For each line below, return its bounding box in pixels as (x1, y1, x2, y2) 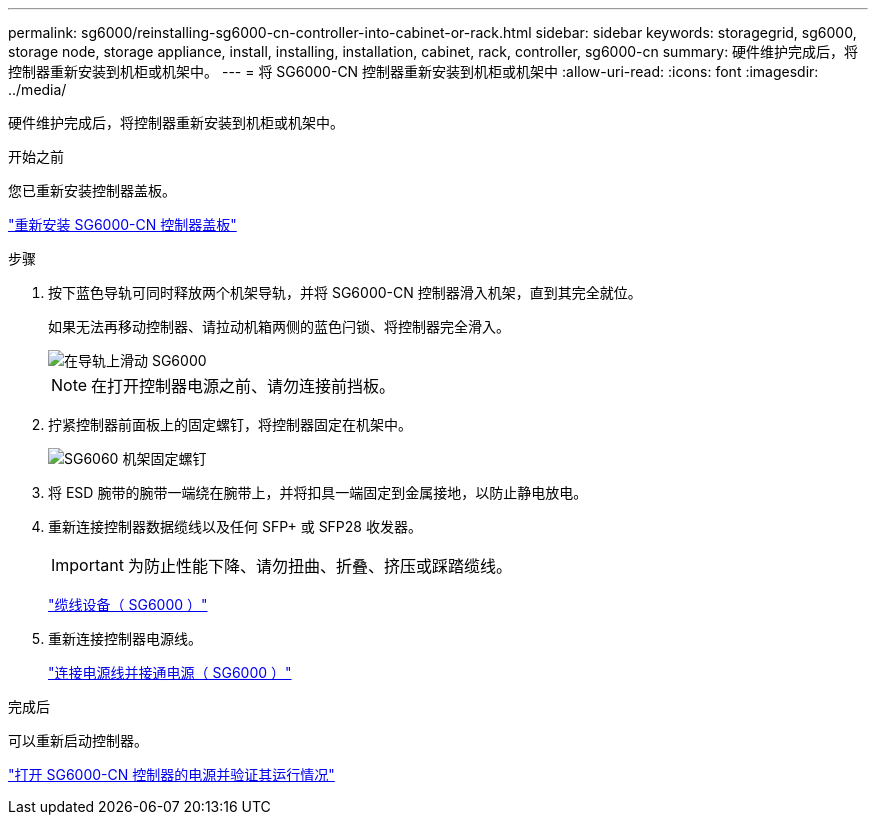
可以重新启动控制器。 (8, 732, 148, 749)
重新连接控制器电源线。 (48, 630, 202, 647)
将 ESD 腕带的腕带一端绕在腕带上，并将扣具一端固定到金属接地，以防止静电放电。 (48, 484, 588, 501)
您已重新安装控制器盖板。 (8, 182, 176, 199)
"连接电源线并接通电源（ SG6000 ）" (48, 664, 292, 681)
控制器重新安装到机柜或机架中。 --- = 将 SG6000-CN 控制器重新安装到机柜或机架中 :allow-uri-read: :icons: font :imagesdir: (8, 63, 819, 80)
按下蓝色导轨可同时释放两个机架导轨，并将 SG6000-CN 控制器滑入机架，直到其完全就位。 (48, 284, 642, 301)
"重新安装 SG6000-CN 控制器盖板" (8, 216, 237, 233)
